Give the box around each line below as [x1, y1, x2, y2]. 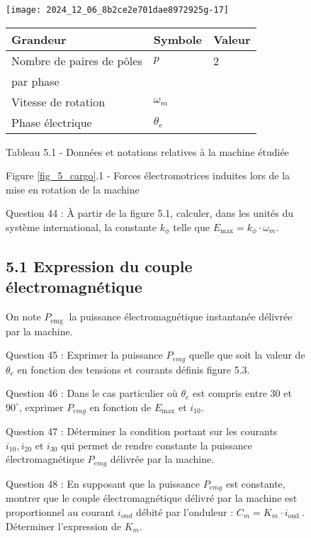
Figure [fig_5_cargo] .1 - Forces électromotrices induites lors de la [6, 168, 290, 183]
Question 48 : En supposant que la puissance [6, 476, 200, 491]
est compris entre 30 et [193, 386, 292, 400]
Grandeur [11, 30, 67, 47]
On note [6, 309, 41, 324]
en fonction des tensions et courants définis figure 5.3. [17, 362, 250, 376]
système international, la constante [6, 220, 157, 235]
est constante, [225, 476, 285, 491]
